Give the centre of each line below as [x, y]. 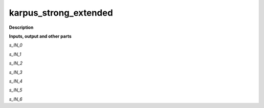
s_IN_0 [16, 45]
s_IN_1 [15, 54]
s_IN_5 [16, 90]
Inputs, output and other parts [40, 36]
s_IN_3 [16, 72]
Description [21, 27]
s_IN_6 [16, 99]
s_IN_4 [16, 81]
